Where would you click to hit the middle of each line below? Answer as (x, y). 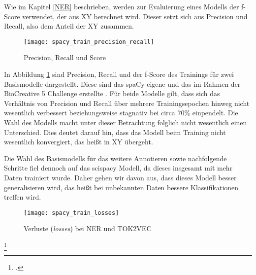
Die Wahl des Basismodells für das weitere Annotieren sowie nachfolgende (115, 158)
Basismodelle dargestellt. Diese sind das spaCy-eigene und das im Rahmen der (122, 84)
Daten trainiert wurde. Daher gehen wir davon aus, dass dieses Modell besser (120, 177)
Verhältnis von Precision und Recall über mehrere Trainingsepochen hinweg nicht (127, 103)
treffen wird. (23, 197)
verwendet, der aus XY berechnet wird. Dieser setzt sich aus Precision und (135, 16)
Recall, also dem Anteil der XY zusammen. (69, 26)
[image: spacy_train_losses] (71, 213)
